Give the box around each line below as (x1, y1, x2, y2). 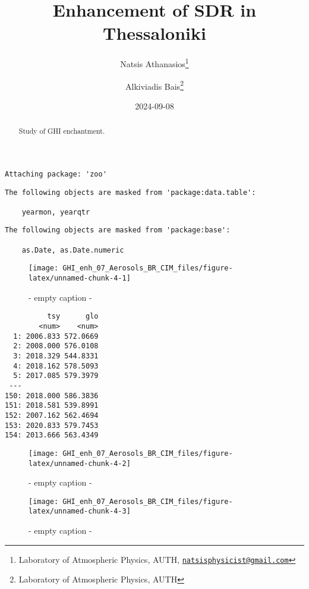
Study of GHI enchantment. (18, 126, 105, 136)
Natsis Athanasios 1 (120, 56, 189, 70)
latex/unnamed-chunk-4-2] (29, 459, 131, 468)
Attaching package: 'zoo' (5, 169, 107, 178)
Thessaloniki (103, 21, 206, 45)
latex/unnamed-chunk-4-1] (29, 274, 131, 283)
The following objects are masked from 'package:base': (5, 226, 231, 235)
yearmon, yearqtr (21, 207, 90, 216)
